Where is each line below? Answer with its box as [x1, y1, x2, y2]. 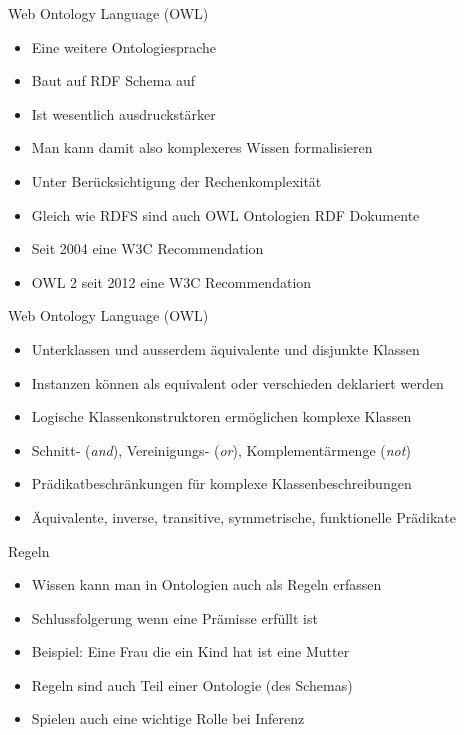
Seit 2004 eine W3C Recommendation [31, 238, 264, 259]
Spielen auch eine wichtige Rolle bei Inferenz [31, 708, 305, 729]
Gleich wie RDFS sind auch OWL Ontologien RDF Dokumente [31, 204, 420, 225]
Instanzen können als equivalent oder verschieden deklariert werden [31, 372, 444, 393]
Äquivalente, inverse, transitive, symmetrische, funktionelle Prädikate [31, 506, 456, 527]
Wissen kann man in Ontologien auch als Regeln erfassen [31, 574, 382, 595]
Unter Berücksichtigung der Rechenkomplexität [31, 170, 322, 191]
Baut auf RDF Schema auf [31, 70, 196, 91]
